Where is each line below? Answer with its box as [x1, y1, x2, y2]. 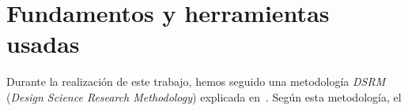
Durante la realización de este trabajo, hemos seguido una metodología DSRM [6, 73, 386, 90]
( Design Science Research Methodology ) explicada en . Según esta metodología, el [6, 88, 402, 105]
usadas [6, 28, 80, 60]
